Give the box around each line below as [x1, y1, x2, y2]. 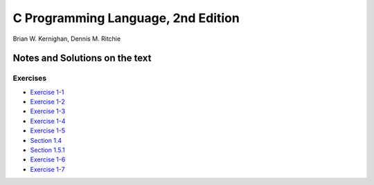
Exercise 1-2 [30, 97, 66, 106]
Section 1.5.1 [30, 146, 65, 155]
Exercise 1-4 [30, 117, 66, 125]
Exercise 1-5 [30, 126, 66, 135]
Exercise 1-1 [30, 88, 64, 96]
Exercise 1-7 [30, 165, 65, 173]
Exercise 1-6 [30, 155, 66, 164]
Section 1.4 [30, 136, 62, 144]
